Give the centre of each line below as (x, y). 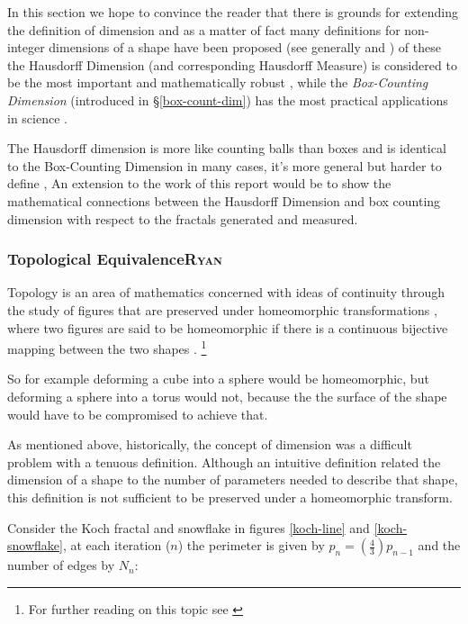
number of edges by (61, 565)
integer (26, 47)
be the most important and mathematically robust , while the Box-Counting (218, 82)
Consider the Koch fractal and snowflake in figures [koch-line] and (189, 527)
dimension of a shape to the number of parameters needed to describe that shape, (233, 479)
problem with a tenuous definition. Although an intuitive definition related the (224, 461)
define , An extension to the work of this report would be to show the (199, 183)
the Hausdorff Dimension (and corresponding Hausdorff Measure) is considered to (232, 64)
